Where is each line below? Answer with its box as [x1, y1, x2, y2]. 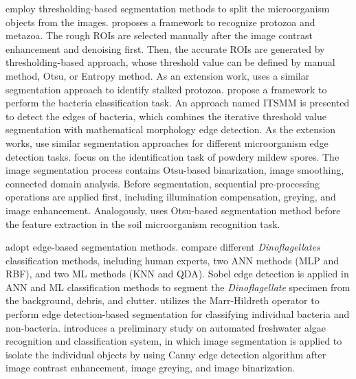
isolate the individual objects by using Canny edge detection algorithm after [5, 347, 326, 361]
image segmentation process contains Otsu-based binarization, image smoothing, [5, 163, 344, 177]
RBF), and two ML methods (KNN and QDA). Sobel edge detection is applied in [5, 266, 349, 281]
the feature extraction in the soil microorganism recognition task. [5, 216, 280, 231]
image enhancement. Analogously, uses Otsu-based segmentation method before [5, 203, 341, 217]
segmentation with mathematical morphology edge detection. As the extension [5, 122, 336, 137]
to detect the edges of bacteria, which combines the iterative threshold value [5, 108, 326, 123]
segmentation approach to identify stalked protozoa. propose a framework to [5, 82, 327, 96]
